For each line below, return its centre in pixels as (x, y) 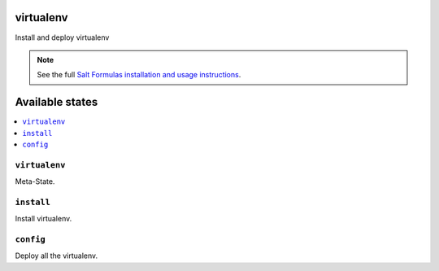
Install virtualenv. (43, 219)
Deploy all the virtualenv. (57, 256)
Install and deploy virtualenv (62, 37)
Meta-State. (35, 181)
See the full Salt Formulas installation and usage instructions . (139, 75)
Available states (57, 102)
